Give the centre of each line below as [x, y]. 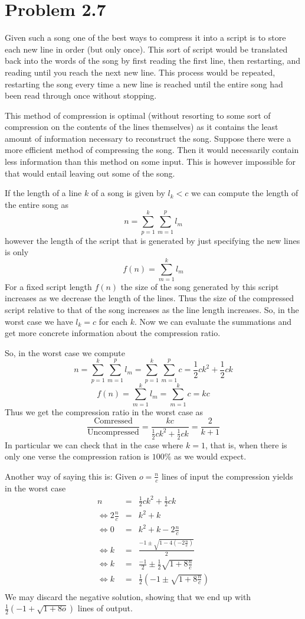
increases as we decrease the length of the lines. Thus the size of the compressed [149, 298]
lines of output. [105, 608]
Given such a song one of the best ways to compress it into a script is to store [145, 38]
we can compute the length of [245, 193]
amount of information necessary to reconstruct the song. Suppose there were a [148, 138]
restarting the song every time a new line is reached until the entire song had [144, 84]
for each [113, 321]
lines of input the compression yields [227, 476]
